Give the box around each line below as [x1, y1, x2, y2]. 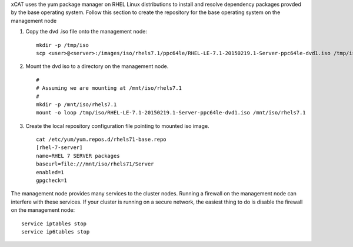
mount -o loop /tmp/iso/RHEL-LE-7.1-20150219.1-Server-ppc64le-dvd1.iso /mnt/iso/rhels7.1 [36, 109, 306, 116]
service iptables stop [21, 220, 87, 227]
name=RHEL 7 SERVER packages [36, 153, 120, 159]
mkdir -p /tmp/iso [36, 42, 89, 48]
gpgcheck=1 [36, 177, 68, 184]
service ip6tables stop [21, 228, 90, 235]
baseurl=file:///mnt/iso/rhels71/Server [36, 161, 154, 167]
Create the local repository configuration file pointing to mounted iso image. [25, 122, 209, 129]
